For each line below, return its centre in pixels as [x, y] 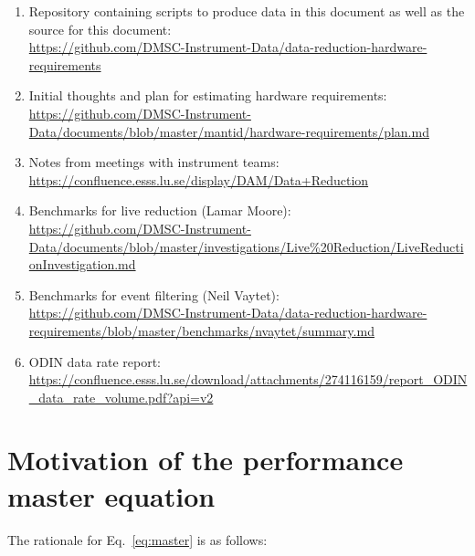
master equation [111, 495]
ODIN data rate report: [95, 361]
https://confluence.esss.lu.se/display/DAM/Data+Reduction [199, 179]
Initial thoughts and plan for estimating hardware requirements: [208, 95]
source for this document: [100, 29]
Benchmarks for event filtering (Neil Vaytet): [154, 294]
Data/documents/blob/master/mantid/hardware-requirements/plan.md [229, 131]
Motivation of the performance [206, 460]
